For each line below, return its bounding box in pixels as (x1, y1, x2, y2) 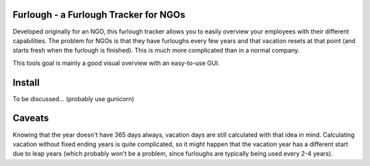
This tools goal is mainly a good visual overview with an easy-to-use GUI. (12, 59, 220, 67)
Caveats (12, 113, 49, 124)
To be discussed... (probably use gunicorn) (12, 94, 135, 102)
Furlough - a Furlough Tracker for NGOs (12, 9, 186, 20)
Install (12, 77, 40, 88)
